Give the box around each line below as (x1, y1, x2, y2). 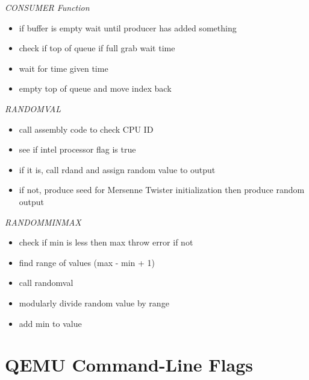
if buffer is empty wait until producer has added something (19, 21, 237, 34)
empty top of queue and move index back (19, 82, 172, 95)
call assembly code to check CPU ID (19, 122, 154, 135)
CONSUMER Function (5, 1, 90, 13)
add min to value (19, 317, 82, 329)
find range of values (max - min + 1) (19, 256, 155, 268)
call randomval (19, 276, 73, 289)
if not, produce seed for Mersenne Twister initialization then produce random (19, 183, 305, 196)
